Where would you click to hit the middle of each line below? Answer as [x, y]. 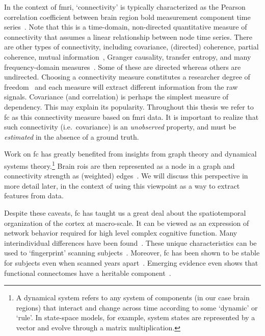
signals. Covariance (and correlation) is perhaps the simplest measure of [116, 97]
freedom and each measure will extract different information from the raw [121, 86]
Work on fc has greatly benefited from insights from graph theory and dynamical [130, 154]
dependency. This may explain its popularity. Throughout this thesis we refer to [129, 106]
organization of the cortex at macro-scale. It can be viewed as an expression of [127, 223]
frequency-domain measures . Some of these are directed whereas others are [123, 67]
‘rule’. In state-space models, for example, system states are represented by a [136, 317]
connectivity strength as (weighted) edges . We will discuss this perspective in [126, 176]
